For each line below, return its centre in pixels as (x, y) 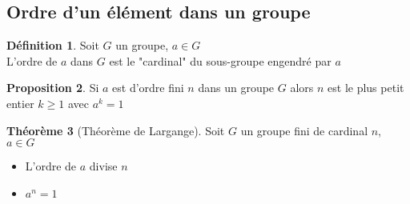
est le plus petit (366, 88)
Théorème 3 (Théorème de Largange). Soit (116, 130)
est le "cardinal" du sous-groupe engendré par (220, 60)
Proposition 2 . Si (53, 88)
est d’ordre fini (148, 88)
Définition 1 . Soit (53, 45)
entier (20, 103)
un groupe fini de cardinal (304, 130)
